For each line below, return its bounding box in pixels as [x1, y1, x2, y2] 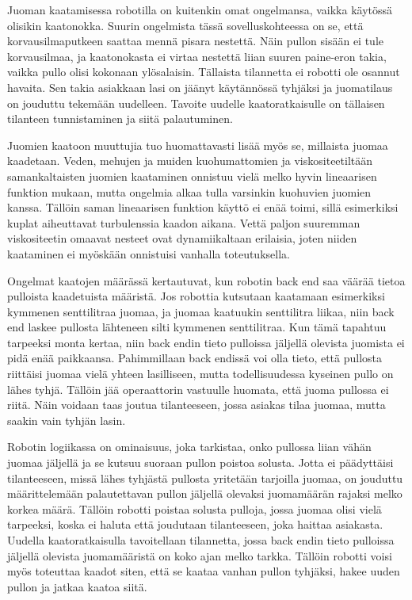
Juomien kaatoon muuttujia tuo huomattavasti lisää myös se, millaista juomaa [7, 136, 388, 153]
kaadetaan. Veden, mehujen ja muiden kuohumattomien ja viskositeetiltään [7, 152, 373, 169]
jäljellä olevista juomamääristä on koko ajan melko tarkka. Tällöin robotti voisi [7, 547, 392, 564]
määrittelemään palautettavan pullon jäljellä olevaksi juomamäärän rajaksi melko [7, 485, 402, 502]
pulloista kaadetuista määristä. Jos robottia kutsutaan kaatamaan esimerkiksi [7, 288, 385, 304]
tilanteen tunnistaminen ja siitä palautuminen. [7, 110, 233, 127]
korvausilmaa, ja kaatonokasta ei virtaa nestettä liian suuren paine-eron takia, [7, 48, 387, 64]
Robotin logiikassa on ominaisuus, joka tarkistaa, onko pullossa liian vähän [7, 438, 372, 455]
